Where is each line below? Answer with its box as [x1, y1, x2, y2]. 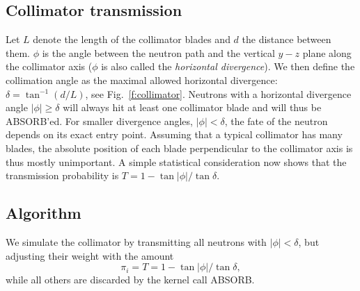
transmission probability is [6, 168, 119, 183]
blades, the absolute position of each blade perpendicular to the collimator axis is [6, 140, 353, 155]
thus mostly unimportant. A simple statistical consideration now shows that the [6, 154, 347, 169]
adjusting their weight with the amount [6, 248, 174, 263]
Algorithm [6, 202, 81, 224]
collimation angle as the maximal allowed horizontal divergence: [6, 72, 278, 87]
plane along [302, 45, 352, 60]
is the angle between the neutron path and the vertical [42, 45, 275, 60]
